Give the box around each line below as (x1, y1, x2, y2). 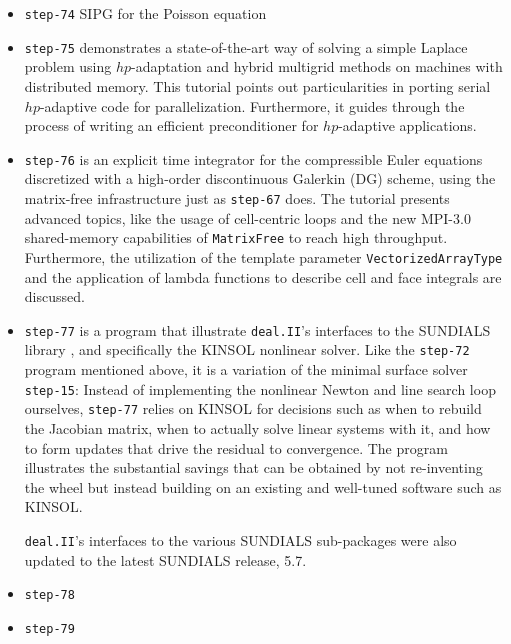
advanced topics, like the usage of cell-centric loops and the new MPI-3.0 (24, 207, 471, 228)
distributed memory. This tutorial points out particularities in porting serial (24, 75, 491, 96)
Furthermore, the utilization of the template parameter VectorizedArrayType (24, 246, 503, 267)
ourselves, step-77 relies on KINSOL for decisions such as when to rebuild (24, 398, 482, 419)
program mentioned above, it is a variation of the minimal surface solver (24, 359, 468, 379)
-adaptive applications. (338, 115, 477, 136)
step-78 (24, 588, 75, 603)
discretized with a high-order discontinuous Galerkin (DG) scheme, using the (24, 168, 496, 189)
